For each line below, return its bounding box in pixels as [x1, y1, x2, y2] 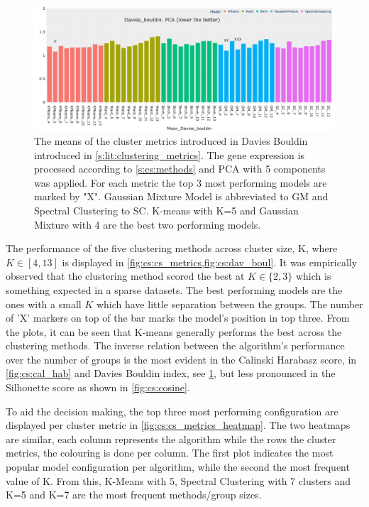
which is [295, 268, 331, 283]
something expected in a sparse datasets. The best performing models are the [6, 282, 343, 297]
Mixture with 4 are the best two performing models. [34, 217, 261, 231]
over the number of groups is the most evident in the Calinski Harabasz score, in [6, 351, 357, 366]
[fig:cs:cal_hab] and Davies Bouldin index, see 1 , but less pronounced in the [6, 366, 336, 381]
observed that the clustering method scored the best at [6, 268, 245, 283]
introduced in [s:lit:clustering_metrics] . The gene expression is [34, 147, 304, 162]
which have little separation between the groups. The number [96, 296, 363, 311]
